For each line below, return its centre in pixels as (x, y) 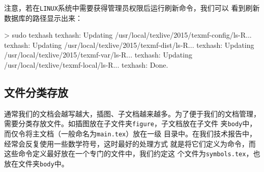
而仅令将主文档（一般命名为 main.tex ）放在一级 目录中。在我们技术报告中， (130, 134)
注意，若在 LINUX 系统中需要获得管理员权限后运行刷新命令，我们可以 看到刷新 (132, 8)
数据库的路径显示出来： (43, 18)
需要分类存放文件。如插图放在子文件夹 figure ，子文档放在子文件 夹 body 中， (130, 123)
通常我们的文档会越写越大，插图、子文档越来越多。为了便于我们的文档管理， (132, 113)
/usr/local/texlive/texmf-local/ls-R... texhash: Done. (86, 65)
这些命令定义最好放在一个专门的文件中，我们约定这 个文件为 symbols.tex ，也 (132, 153)
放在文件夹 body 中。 (36, 163)
